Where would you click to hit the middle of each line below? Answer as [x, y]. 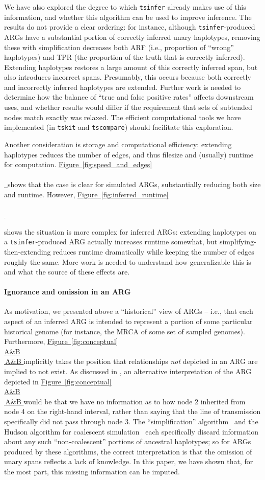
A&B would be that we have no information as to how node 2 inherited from [125, 401]
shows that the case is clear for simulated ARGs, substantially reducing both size [134, 184]
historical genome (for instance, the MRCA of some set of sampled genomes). [125, 331]
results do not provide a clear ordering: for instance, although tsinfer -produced [130, 27]
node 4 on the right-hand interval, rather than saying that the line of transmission [132, 411]
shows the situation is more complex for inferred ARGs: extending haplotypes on [130, 231]
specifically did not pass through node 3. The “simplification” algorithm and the [131, 421]
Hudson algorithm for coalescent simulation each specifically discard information [131, 431]
